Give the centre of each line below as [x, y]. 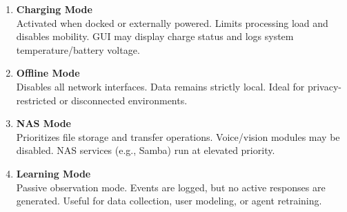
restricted [36, 100]
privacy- [324, 86]
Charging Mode [54, 9]
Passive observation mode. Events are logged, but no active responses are [171, 187]
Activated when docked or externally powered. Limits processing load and [172, 22]
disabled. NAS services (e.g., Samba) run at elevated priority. [146, 150]
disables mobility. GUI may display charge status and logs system [155, 36]
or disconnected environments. [123, 100]
